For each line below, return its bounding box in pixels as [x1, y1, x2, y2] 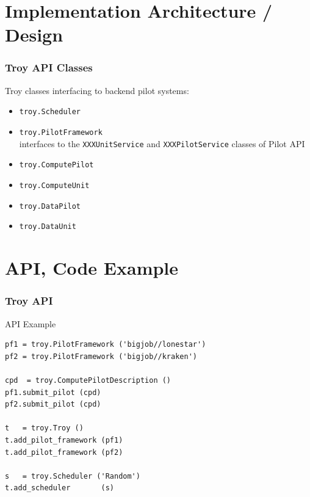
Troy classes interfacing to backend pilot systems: [5, 84, 189, 96]
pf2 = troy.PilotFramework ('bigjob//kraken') [5, 352, 197, 361]
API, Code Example [5, 255, 179, 280]
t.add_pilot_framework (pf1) [5, 435, 123, 444]
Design [5, 22, 63, 47]
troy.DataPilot [19, 201, 81, 211]
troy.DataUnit [19, 222, 76, 231]
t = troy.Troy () [5, 424, 84, 433]
